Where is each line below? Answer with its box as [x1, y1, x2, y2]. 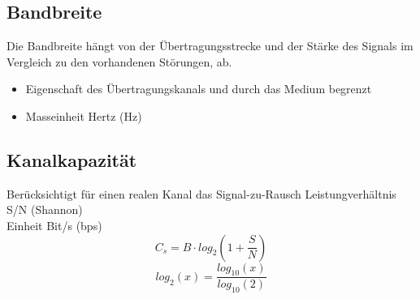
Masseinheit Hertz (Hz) [25, 107, 142, 124]
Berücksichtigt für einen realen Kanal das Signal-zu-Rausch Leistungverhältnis [6, 185, 396, 202]
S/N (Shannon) [6, 201, 83, 218]
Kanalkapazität [6, 147, 137, 172]
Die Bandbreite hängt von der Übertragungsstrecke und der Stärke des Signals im [6, 37, 414, 54]
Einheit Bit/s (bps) [6, 216, 102, 233]
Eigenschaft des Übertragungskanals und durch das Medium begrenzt [25, 80, 372, 97]
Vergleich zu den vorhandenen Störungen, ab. [6, 53, 232, 70]
